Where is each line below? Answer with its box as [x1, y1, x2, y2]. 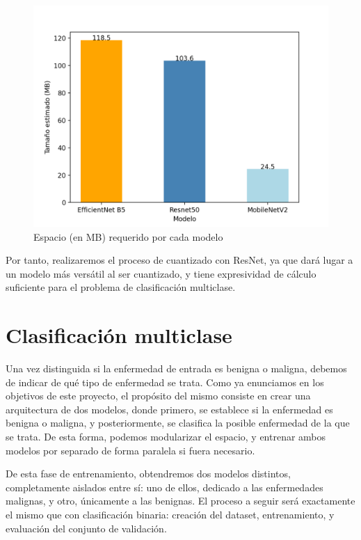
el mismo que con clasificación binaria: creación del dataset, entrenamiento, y [6, 507, 335, 522]
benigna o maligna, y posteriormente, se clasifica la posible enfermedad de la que [6, 415, 350, 430]
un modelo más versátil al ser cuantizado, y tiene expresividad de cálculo [6, 266, 316, 280]
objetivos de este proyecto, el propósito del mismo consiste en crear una [6, 388, 311, 403]
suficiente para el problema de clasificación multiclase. [6, 280, 236, 294]
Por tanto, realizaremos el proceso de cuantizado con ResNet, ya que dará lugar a [6, 253, 353, 267]
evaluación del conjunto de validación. [6, 521, 167, 535]
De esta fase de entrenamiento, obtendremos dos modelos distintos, [6, 466, 291, 481]
